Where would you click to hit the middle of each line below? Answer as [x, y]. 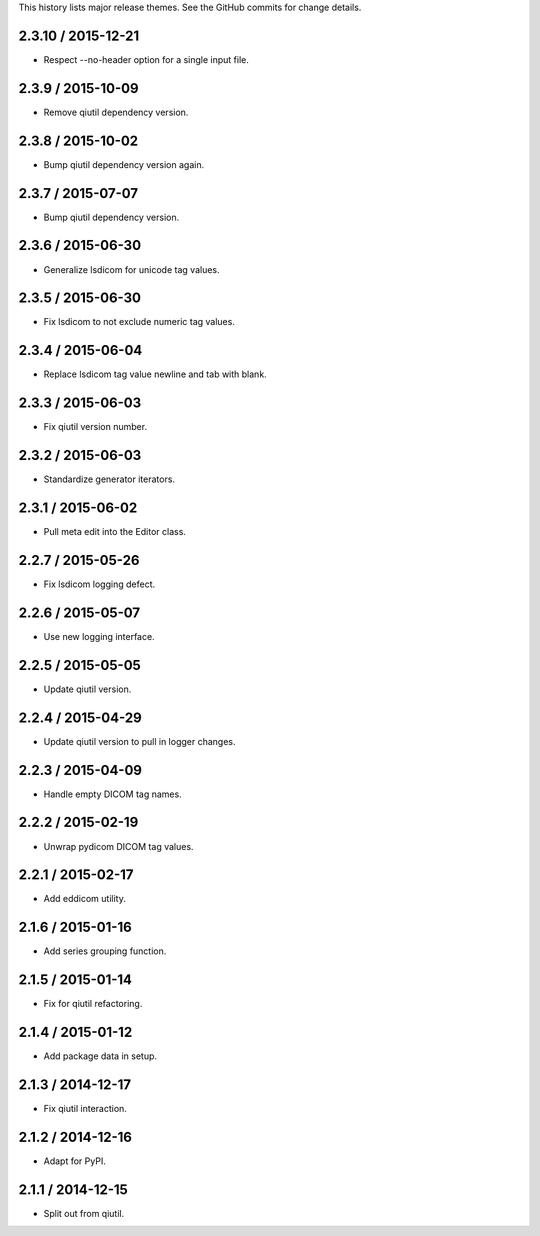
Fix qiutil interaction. [85, 1109]
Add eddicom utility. [85, 899]
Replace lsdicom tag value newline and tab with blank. [155, 374]
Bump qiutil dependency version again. [124, 164]
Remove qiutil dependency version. [116, 112]
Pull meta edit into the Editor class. [115, 532]
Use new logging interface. [99, 636]
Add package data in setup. [100, 1056]
